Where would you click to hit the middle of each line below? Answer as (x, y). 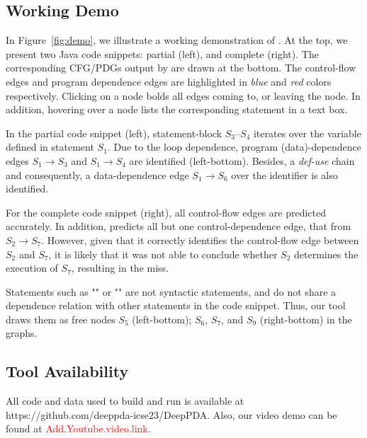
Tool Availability (67, 371)
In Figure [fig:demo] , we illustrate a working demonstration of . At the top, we (177, 40)
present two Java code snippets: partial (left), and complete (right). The (162, 53)
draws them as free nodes (61, 319)
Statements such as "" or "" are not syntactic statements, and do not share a (171, 291)
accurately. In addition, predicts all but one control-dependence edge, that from (179, 226)
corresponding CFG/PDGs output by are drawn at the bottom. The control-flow (181, 68)
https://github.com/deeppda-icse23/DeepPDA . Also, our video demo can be (171, 414)
